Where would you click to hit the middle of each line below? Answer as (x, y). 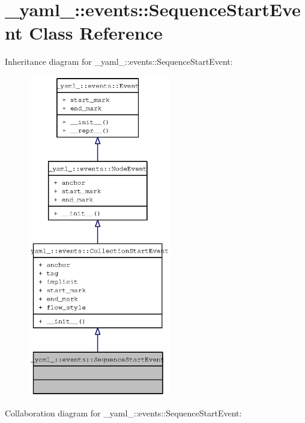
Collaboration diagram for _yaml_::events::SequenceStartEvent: (123, 412)
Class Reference (96, 33)
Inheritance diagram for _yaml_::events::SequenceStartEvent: (119, 61)
